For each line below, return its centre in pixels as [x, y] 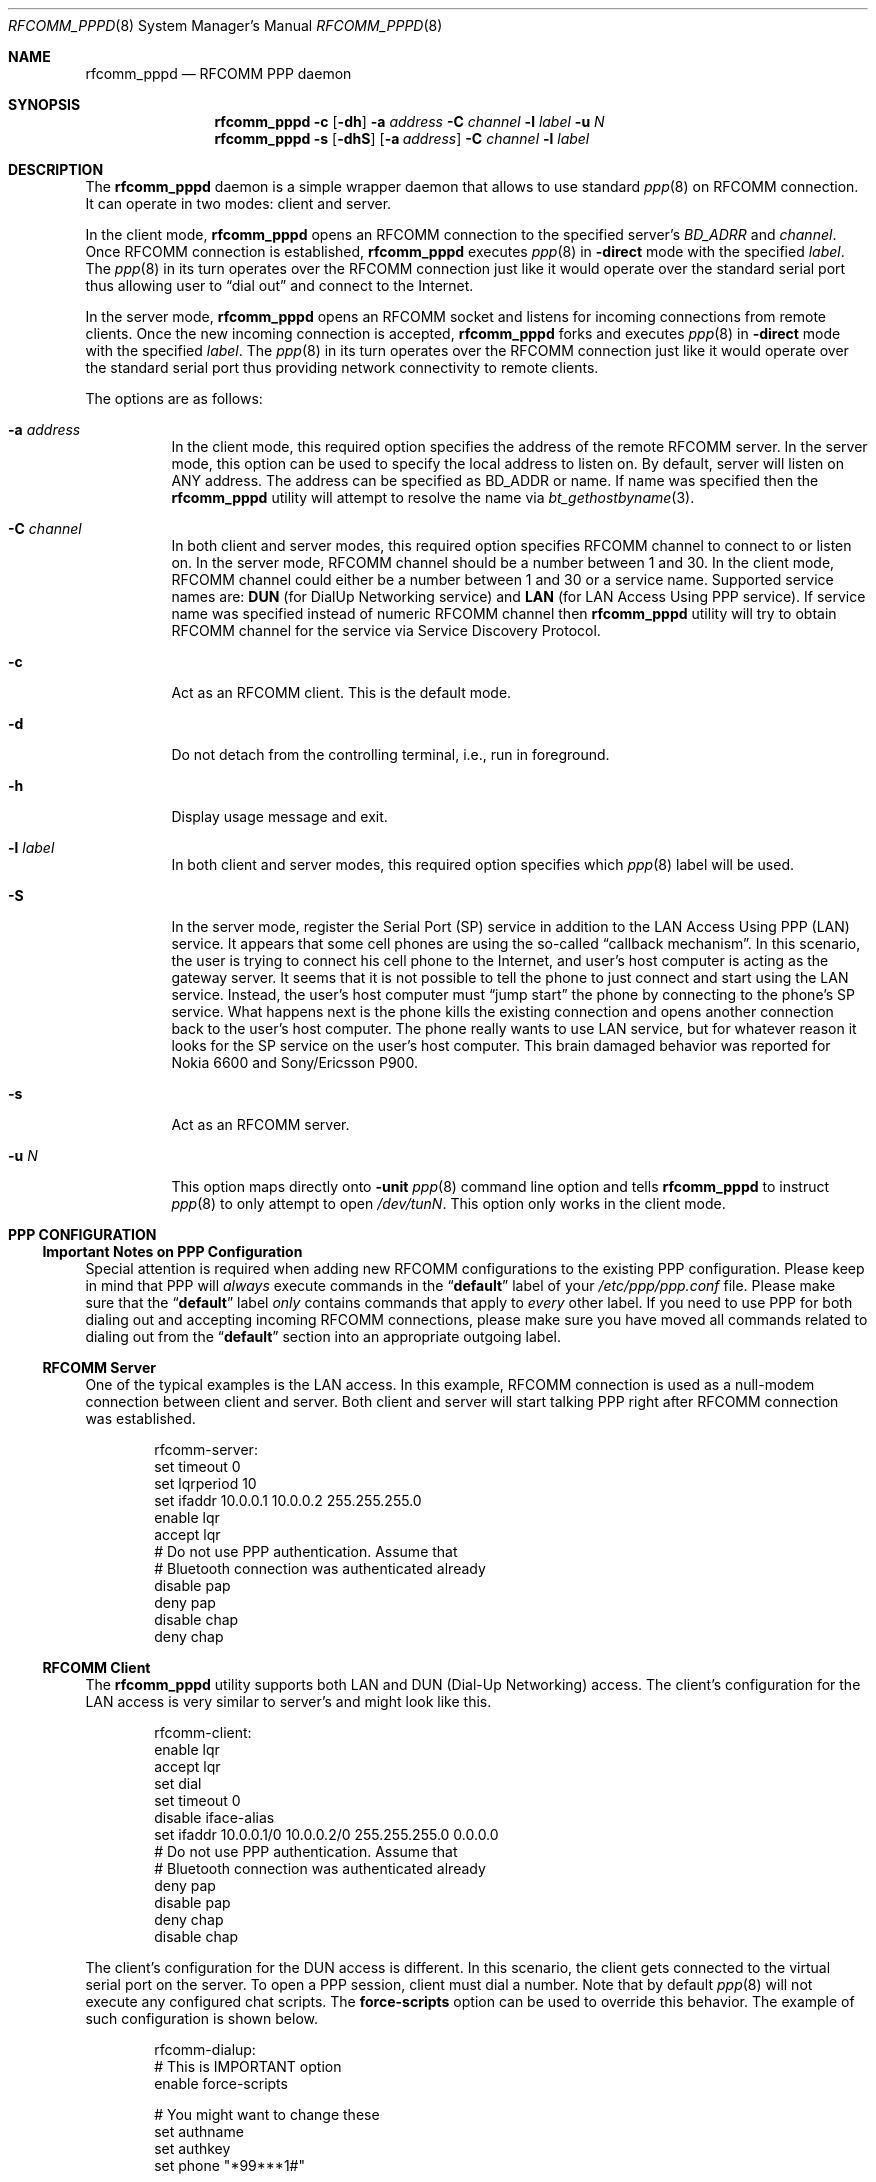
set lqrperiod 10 [205, 1483]
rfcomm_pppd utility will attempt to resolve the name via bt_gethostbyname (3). [433, 497]
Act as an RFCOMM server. [260, 1124]
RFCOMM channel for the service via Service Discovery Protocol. [386, 630]
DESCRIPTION [56, 169]
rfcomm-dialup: [205, 2049]
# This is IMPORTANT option [248, 2066]
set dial [178, 1783]
